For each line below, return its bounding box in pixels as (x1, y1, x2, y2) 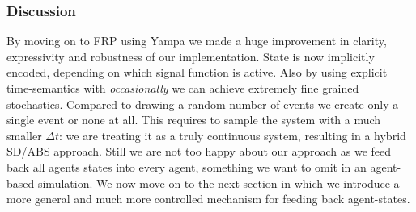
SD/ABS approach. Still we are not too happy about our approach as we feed (6, 143, 392, 160)
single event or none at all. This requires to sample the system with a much (6, 111, 381, 128)
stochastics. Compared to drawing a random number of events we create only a (6, 95, 399, 112)
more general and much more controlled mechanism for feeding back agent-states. (6, 190, 410, 207)
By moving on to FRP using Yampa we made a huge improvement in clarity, (6, 32, 387, 49)
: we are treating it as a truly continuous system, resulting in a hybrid (59, 127, 406, 143)
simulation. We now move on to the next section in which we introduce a (37, 174, 400, 191)
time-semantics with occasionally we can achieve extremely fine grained (6, 80, 359, 96)
